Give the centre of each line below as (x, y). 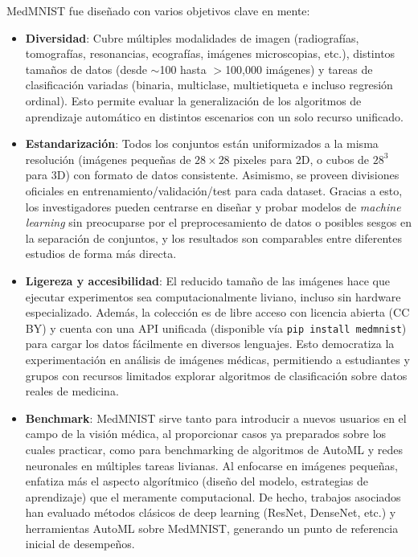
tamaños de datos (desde (86, 69)
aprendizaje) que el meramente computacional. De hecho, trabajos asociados (213, 496)
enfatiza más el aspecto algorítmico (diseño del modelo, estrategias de (197, 481)
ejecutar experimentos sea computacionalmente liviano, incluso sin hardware (213, 296)
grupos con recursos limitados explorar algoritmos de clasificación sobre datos (216, 375)
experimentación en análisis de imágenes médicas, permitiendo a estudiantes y (217, 359)
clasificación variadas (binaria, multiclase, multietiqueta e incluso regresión (209, 85)
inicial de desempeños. (80, 544)
